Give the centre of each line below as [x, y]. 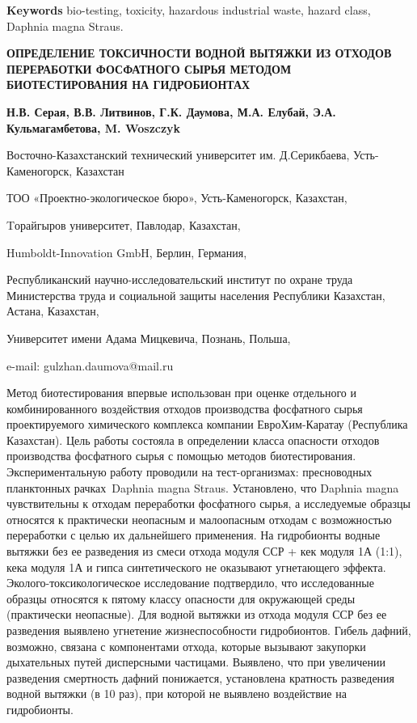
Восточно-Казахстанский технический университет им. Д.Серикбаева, [178, 155]
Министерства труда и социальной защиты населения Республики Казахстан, [196, 295]
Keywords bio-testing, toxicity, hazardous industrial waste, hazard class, [189, 10]
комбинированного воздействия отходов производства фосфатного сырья [185, 408]
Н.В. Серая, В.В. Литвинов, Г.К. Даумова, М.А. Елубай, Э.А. [171, 111]
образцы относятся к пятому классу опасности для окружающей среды [181, 598]
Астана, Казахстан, [53, 311]
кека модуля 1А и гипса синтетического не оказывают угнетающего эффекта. [196, 567]
